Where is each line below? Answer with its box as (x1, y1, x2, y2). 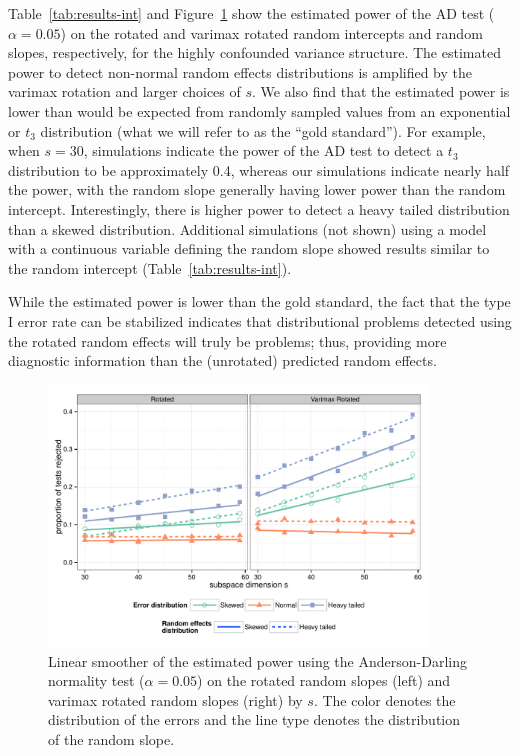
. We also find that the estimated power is (252, 81, 510, 102)
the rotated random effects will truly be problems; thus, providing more (8, 330, 447, 351)
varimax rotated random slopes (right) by (48, 689, 303, 710)
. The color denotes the (313, 689, 456, 710)
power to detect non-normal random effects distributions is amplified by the (8, 61, 473, 82)
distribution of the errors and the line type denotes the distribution (48, 709, 461, 730)
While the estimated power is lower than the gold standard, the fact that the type (8, 291, 511, 312)
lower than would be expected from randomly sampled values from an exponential (8, 100, 511, 121)
